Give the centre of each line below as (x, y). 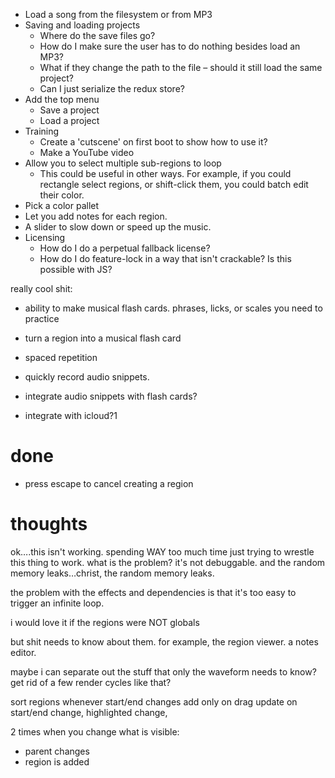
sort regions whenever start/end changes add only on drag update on (154, 701)
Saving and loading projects (82, 25)
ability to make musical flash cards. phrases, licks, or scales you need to (173, 308)
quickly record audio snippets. (87, 377)
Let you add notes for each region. (96, 216)
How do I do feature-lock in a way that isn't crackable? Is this (165, 258)
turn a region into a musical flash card (103, 338)
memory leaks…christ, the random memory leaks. (112, 573)
